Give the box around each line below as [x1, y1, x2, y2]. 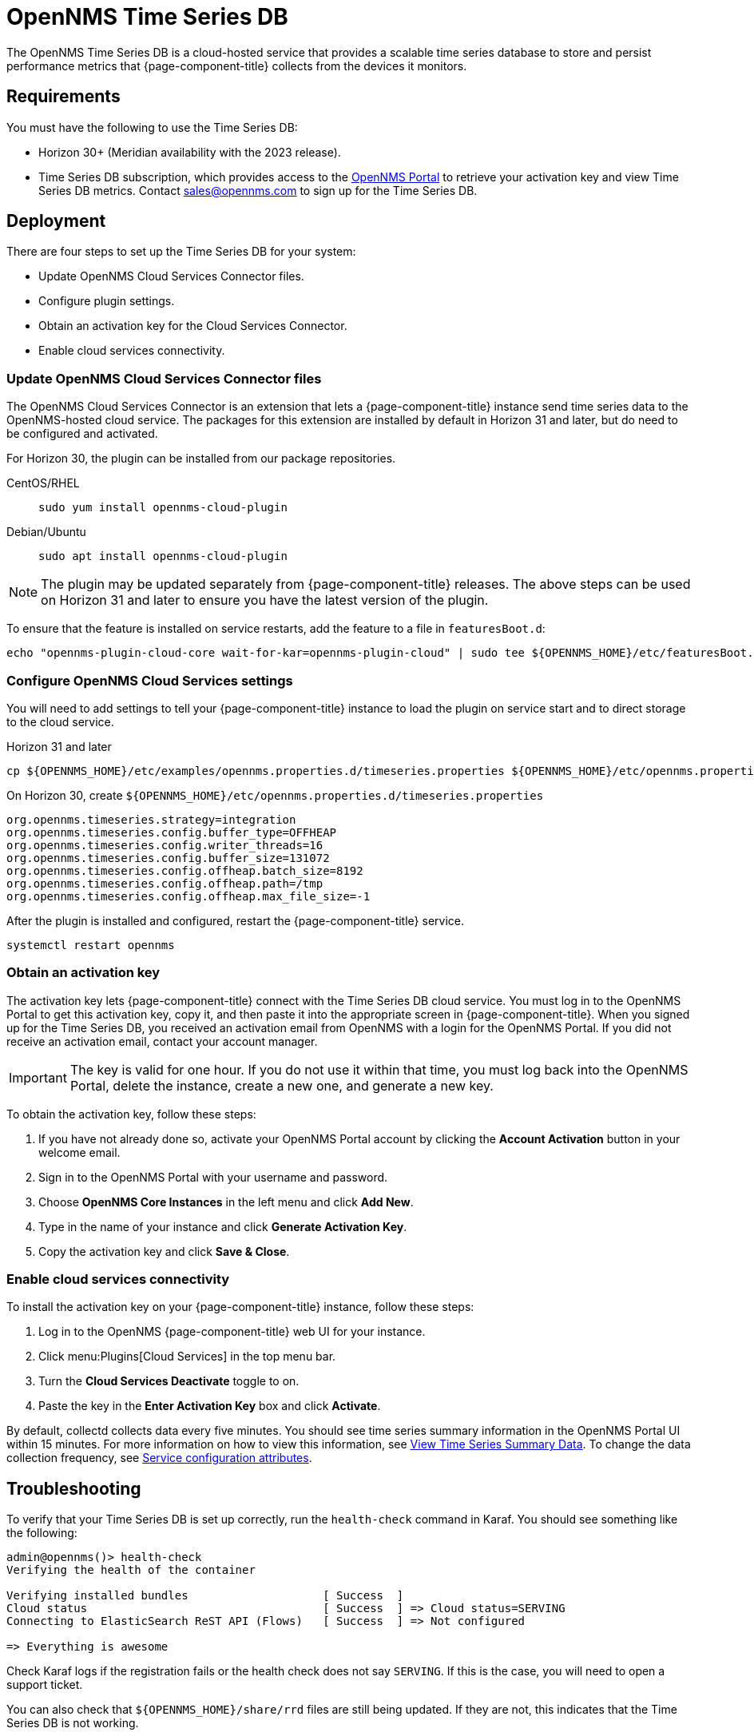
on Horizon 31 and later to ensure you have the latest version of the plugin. [41, 592, 489, 609]
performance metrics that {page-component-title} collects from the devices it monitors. [6, 58, 467, 73]
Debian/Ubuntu [6, 525, 86, 539]
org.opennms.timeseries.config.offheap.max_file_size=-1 [6, 889, 371, 903]
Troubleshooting [6, 1478, 141, 1499]
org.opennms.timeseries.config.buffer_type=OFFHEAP [6, 825, 337, 839]
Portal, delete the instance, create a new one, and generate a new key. [69, 1077, 494, 1094]
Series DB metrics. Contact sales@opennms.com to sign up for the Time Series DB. [38, 183, 478, 197]
